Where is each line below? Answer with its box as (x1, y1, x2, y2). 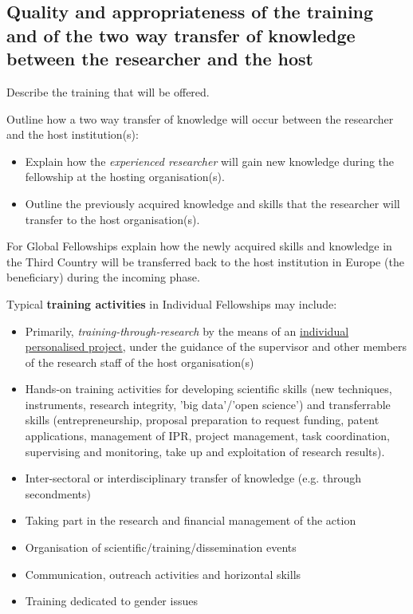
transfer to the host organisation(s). (25, 211, 200, 227)
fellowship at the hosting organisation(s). (25, 168, 225, 185)
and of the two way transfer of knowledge (6, 22, 356, 47)
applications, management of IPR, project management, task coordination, (25, 427, 390, 444)
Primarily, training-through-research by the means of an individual (25, 322, 349, 339)
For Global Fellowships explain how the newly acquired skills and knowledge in (6, 238, 392, 254)
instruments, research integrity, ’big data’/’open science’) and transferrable (25, 396, 391, 412)
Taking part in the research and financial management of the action (25, 512, 356, 529)
